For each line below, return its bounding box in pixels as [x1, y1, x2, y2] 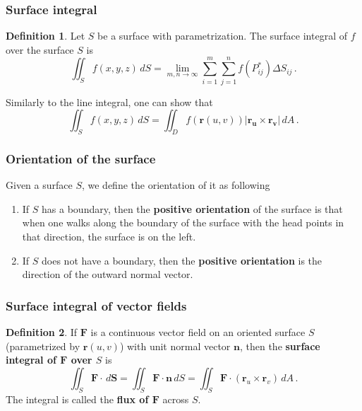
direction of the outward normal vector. [22, 267, 193, 282]
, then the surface [239, 338, 320, 353]
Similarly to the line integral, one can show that [6, 94, 213, 109]
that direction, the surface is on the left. [22, 228, 196, 243]
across [162, 391, 189, 406]
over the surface [6, 42, 74, 57]
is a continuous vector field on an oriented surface [90, 324, 306, 339]
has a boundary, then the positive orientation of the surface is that [42, 201, 343, 216]
